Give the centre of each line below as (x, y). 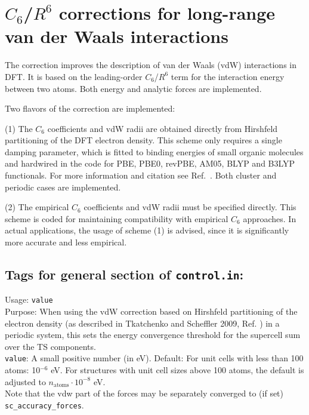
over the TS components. (50, 346)
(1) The (19, 128)
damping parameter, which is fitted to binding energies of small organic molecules (154, 151)
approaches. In (270, 218)
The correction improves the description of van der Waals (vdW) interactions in (151, 65)
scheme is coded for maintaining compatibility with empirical (117, 218)
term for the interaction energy (228, 76)
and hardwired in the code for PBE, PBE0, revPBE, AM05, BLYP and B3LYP (150, 163)
